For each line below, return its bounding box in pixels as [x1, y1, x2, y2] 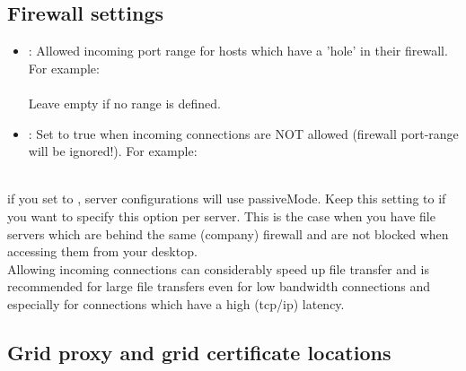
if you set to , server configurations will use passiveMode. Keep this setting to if [7, 189, 446, 208]
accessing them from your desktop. [7, 242, 198, 261]
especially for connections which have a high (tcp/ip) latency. [7, 294, 345, 313]
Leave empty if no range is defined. [28, 93, 221, 112]
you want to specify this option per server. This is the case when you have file [7, 206, 435, 225]
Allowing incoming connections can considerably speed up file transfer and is [7, 259, 429, 278]
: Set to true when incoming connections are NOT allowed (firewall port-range [28, 124, 459, 142]
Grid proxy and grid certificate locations [7, 338, 391, 366]
